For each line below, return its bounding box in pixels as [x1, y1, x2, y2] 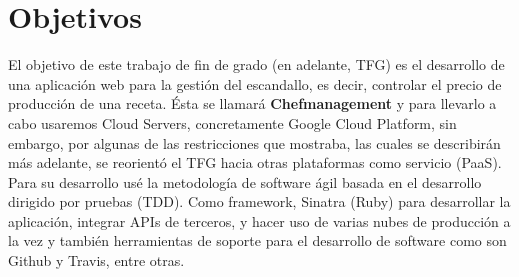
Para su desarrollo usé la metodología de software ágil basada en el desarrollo [8, 171, 482, 192]
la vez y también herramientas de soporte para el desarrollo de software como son [8, 230, 507, 251]
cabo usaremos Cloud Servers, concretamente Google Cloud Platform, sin [8, 112, 457, 133]
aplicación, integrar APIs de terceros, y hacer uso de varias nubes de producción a [8, 210, 511, 231]
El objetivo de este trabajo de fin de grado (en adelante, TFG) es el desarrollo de [8, 54, 505, 75]
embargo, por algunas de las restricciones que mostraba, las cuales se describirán [8, 132, 501, 153]
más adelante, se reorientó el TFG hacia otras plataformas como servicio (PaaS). [8, 152, 502, 173]
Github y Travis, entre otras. [8, 250, 185, 271]
